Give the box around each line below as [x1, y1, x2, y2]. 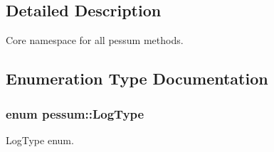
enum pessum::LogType [6, 104, 144, 122]
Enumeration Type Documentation [6, 67, 268, 89]
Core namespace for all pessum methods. [6, 33, 184, 48]
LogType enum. [6, 132, 74, 147]
